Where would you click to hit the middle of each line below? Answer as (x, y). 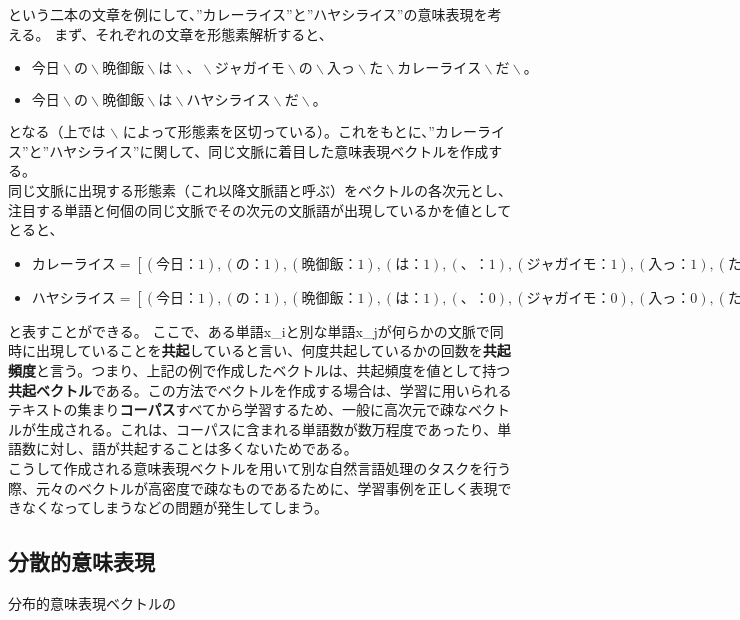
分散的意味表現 (81, 561)
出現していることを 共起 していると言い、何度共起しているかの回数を (259, 350)
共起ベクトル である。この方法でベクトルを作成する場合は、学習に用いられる (260, 389)
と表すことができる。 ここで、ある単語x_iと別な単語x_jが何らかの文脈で (249, 330)
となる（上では (57, 131)
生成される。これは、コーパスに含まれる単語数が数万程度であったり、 (266, 428)
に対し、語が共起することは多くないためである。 (196, 448)
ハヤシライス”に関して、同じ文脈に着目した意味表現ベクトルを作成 (269, 150)
